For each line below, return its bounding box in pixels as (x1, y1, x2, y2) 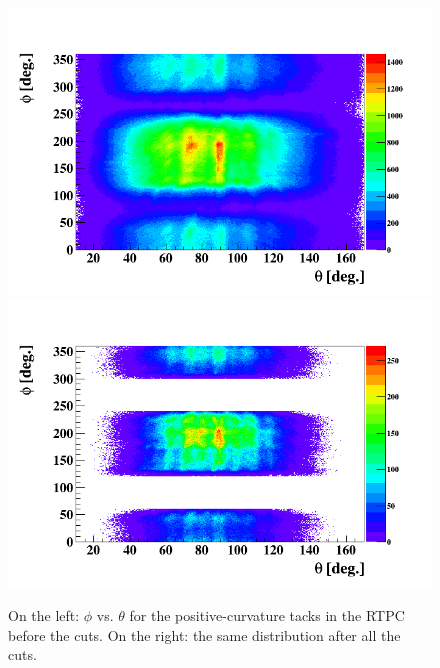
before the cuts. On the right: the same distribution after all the (8, 624, 401, 645)
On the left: (8, 605, 80, 626)
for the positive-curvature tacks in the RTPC (129, 605, 405, 626)
